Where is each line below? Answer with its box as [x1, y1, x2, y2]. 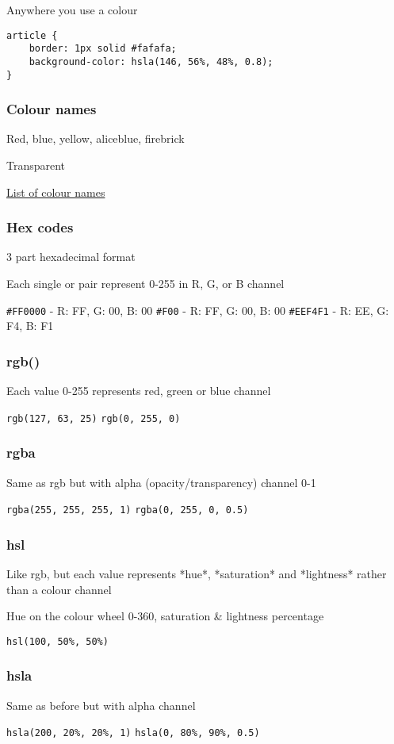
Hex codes [6, 217, 74, 237]
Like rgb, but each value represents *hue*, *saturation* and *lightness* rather [6, 566, 387, 582]
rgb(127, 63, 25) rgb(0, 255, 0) [6, 412, 181, 424]
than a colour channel [6, 581, 112, 597]
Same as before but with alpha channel [6, 696, 196, 713]
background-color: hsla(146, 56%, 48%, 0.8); [29, 56, 274, 67]
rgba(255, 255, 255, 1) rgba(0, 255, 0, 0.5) [6, 504, 249, 516]
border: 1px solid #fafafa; [29, 43, 177, 55]
